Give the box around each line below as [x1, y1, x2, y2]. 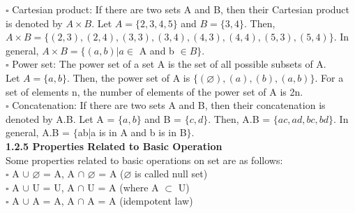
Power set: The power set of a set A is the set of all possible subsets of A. [12, 57, 326, 71]
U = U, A [32, 179, 75, 194]
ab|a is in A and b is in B [77, 125, 187, 140]
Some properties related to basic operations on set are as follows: [6, 152, 283, 167]
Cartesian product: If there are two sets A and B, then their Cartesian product [12, 2, 350, 16]
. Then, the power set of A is [66, 70, 190, 85]
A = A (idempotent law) [87, 193, 193, 208]
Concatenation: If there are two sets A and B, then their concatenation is [12, 98, 326, 112]
